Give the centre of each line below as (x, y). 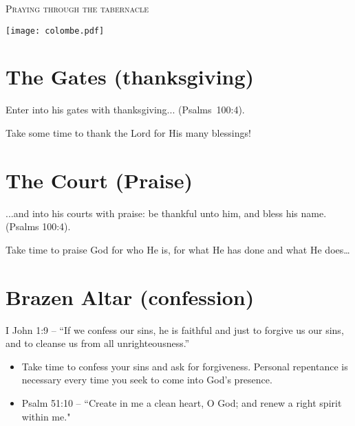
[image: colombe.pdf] (55, 31)
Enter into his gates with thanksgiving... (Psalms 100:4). (125, 110)
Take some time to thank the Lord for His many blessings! (128, 132)
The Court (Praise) (99, 180)
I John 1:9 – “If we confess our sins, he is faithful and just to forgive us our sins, (175, 329)
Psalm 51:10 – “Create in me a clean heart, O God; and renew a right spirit (182, 402)
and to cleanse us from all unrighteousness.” (98, 343)
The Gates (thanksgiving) (130, 77)
